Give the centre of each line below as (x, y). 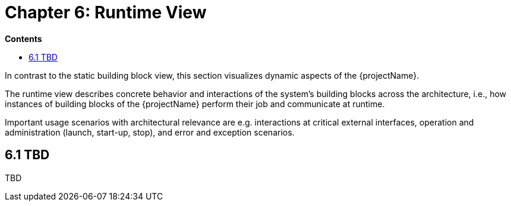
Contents (23, 38)
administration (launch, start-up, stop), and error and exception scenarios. (150, 132)
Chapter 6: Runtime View (106, 12)
